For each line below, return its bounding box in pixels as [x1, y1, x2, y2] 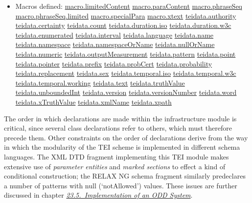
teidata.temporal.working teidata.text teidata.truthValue [15, 77, 185, 88]
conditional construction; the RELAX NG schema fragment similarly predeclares [4, 171, 246, 181]
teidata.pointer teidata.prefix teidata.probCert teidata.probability [15, 58, 212, 68]
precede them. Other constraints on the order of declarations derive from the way [4, 132, 248, 142]
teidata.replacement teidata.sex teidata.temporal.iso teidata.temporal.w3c [15, 68, 236, 78]
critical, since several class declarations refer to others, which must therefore [4, 123, 232, 133]
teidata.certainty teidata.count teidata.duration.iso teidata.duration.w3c [15, 20, 231, 30]
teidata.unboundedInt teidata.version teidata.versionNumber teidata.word [15, 87, 237, 97]
